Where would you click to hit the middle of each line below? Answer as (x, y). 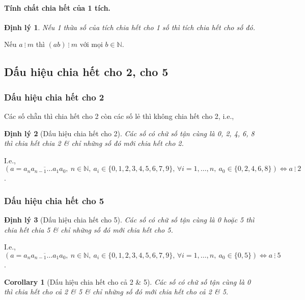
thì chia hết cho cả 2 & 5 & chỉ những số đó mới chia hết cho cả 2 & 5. (116, 292)
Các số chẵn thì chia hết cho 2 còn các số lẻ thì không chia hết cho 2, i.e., (119, 116)
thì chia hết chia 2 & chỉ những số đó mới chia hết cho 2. (94, 143)
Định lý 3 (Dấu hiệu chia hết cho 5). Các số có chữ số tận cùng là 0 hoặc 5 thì (129, 220)
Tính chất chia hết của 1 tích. (57, 7)
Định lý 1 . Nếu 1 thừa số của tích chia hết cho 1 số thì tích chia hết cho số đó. (130, 27)
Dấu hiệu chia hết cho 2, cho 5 (86, 72)
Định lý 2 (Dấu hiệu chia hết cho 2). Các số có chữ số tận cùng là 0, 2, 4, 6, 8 (129, 133)
